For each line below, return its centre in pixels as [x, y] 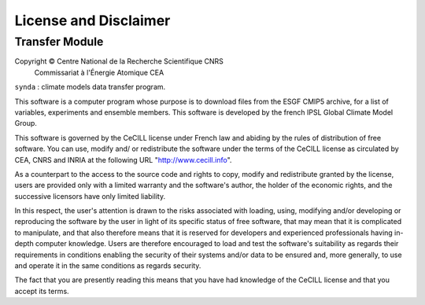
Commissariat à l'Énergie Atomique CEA [99, 72]
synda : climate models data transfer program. [90, 87]
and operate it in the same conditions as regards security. [108, 266]
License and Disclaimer [92, 20]
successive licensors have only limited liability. [90, 196]
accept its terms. [42, 291]
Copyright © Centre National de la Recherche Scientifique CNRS [119, 61]
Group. [26, 123]
